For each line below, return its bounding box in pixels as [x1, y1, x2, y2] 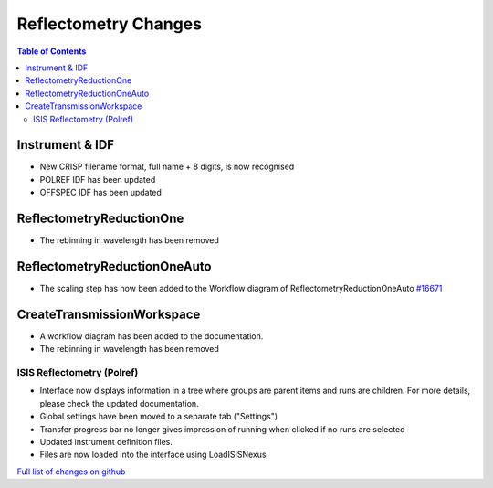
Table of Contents [16, 46, 87, 57]
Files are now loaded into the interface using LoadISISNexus [39, 449, 267, 461]
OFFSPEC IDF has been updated [39, 187, 162, 198]
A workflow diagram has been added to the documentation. [39, 330, 264, 342]
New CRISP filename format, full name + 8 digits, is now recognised [39, 161, 295, 173]
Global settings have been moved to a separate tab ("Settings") [39, 411, 278, 422]
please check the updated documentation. [39, 398, 200, 408]
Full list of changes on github [16, 466, 126, 477]
